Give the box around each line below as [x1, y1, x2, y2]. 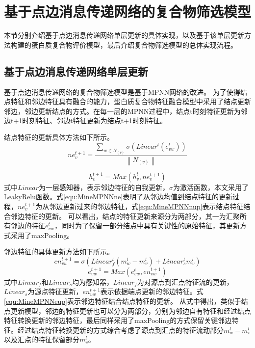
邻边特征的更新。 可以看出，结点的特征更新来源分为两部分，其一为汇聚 [10, 211, 240, 221]
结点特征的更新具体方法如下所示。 [4, 132, 114, 142]
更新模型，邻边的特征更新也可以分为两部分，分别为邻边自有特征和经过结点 [10, 305, 251, 316]
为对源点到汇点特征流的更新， [137, 276, 233, 287]
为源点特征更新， [27, 286, 83, 296]
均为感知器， [72, 276, 114, 287]
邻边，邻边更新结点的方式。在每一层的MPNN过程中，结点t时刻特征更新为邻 [4, 106, 248, 116]
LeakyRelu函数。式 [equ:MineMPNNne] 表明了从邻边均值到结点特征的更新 [4, 191, 233, 202]
